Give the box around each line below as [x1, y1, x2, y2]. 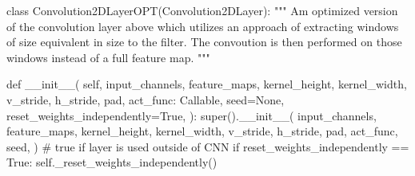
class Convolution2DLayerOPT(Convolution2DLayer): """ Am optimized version [6, 2, 398, 18]
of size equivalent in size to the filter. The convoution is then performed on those [6, 33, 402, 50]
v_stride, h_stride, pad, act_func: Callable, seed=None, [6, 91, 285, 108]
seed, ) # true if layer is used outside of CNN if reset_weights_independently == [6, 138, 409, 154]
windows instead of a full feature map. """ [6, 49, 210, 65]
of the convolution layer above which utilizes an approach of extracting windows [6, 18, 399, 34]
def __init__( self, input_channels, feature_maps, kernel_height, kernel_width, [6, 76, 407, 92]
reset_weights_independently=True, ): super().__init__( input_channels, [6, 107, 377, 123]
